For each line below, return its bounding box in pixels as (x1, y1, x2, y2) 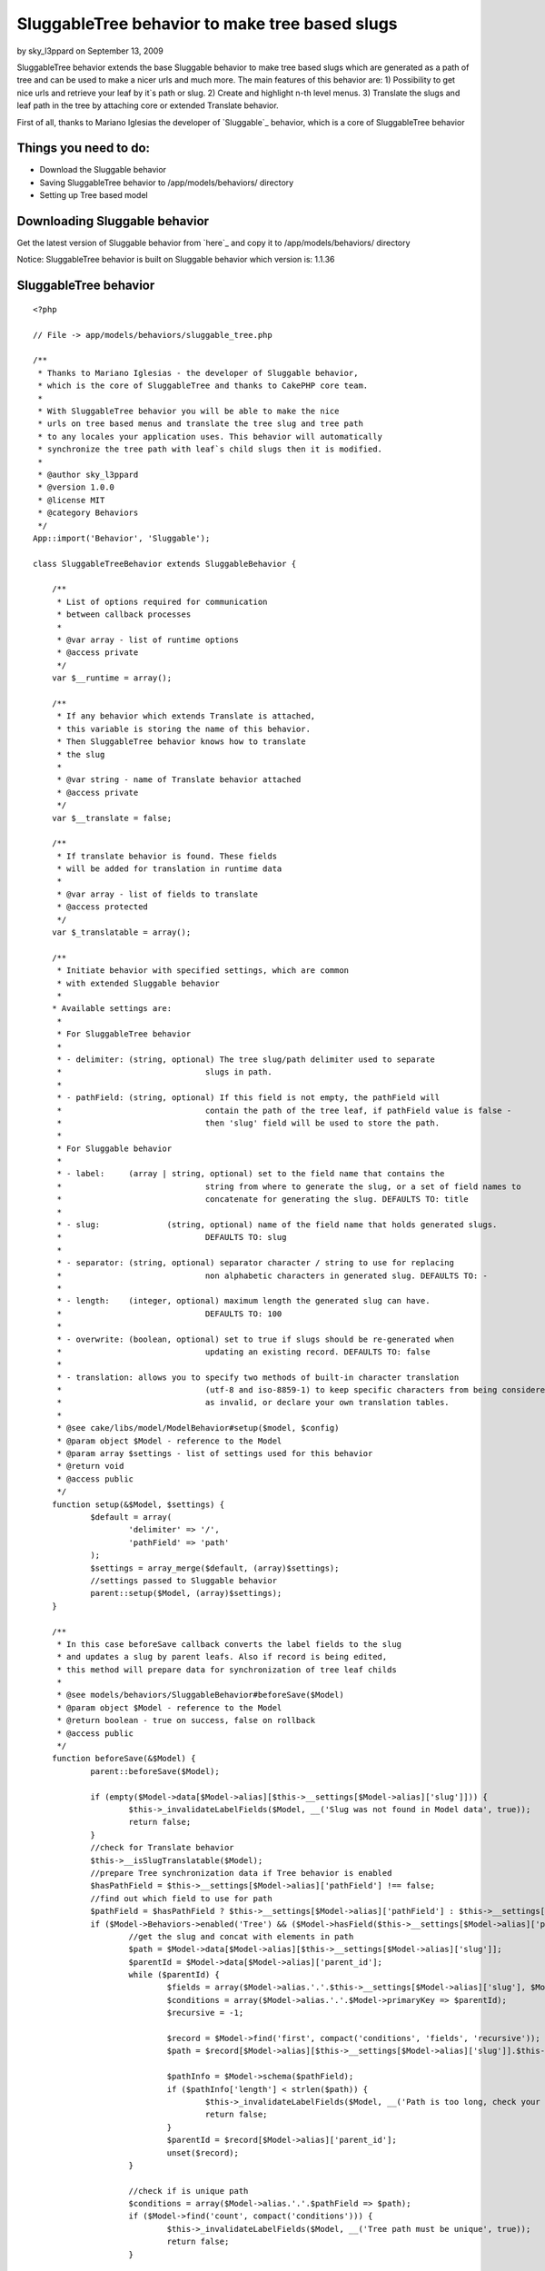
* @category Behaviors (37, 508, 139, 518)
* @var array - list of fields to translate (56, 888, 259, 899)
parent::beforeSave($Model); (90, 1766, 220, 1776)
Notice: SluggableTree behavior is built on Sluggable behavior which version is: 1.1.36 (16, 254, 335, 265)
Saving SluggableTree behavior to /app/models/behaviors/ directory (39, 177, 294, 188)
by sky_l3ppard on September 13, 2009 (16, 45, 163, 56)
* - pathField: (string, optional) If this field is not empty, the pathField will (56, 1093, 441, 1103)
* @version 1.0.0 (37, 482, 115, 492)
